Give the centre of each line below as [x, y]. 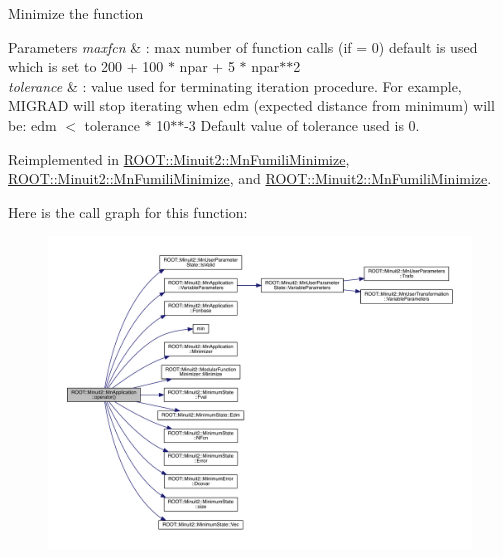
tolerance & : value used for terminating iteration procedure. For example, [235, 85]
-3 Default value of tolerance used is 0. [302, 124]
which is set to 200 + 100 [86, 66]
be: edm [32, 124]
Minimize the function [76, 13]
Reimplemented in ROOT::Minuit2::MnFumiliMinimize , [179, 158]
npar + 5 [207, 66]
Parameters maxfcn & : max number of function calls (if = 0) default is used [243, 46]
